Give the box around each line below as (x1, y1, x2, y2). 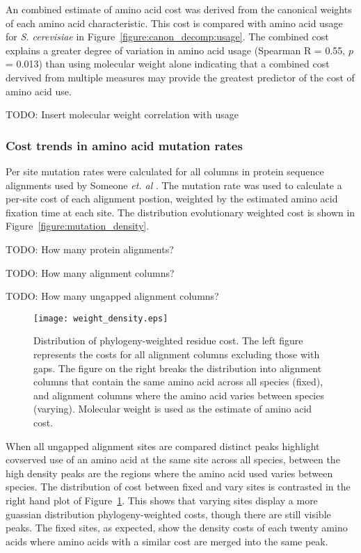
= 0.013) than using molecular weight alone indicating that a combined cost (6, 56, 330, 71)
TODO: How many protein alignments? (6, 241, 174, 256)
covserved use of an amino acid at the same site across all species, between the (6, 452, 340, 467)
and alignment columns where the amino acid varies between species (33, 387, 324, 402)
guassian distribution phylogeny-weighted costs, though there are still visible (6, 506, 331, 521)
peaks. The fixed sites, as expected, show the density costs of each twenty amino (6, 520, 348, 535)
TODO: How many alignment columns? (6, 265, 175, 280)
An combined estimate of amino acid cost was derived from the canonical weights (6, 2, 352, 16)
